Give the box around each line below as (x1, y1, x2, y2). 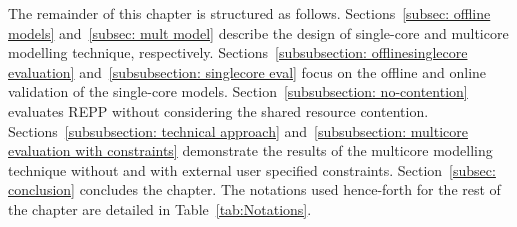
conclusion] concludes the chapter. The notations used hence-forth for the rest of (8, 179, 501, 200)
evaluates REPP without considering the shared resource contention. (8, 100, 429, 121)
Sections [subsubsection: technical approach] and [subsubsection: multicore (8, 120, 468, 141)
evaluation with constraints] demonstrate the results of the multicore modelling (8, 140, 493, 161)
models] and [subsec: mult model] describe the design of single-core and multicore (8, 22, 509, 43)
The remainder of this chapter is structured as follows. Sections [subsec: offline (8, 3, 491, 23)
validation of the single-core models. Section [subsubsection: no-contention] (8, 81, 468, 102)
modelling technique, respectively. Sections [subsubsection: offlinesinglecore (8, 42, 468, 63)
